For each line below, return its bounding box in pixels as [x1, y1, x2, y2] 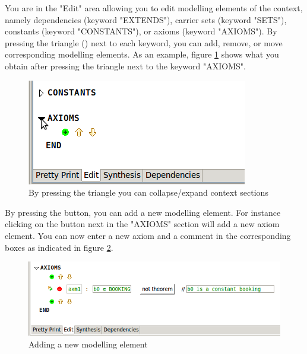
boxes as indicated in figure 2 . [5, 241, 113, 253]
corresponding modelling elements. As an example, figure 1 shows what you [5, 48, 279, 60]
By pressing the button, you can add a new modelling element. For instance [5, 206, 281, 218]
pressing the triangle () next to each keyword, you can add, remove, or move [5, 36, 283, 49]
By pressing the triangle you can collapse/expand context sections [29, 186, 268, 199]
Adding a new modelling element [29, 337, 148, 350]
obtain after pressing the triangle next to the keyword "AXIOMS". [5, 59, 246, 72]
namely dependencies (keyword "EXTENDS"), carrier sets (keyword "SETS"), [5, 13, 287, 25]
